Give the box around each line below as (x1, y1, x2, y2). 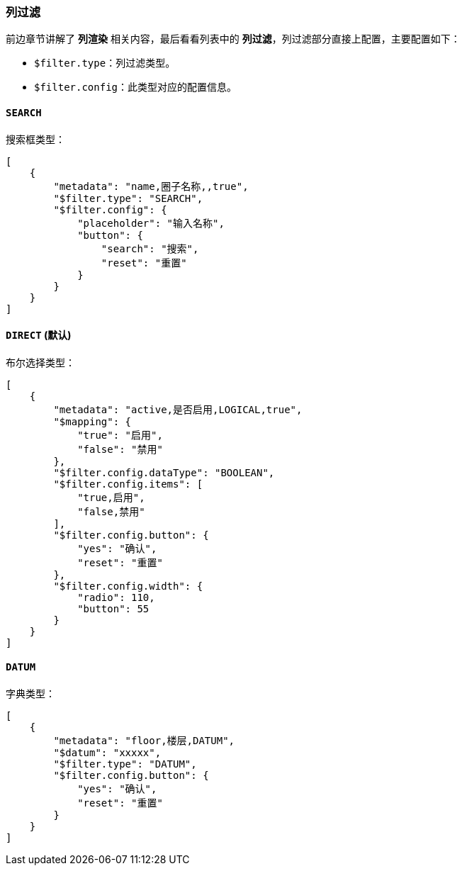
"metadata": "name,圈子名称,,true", (53, 180, 249, 192)
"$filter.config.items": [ (53, 478, 203, 490)
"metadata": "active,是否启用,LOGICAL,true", (53, 403, 303, 415)
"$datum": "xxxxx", (53, 747, 162, 759)
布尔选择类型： (6, 356, 75, 369)
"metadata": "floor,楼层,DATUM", (53, 735, 235, 747)
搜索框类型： (6, 133, 65, 145)
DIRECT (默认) (6, 329, 72, 342)
